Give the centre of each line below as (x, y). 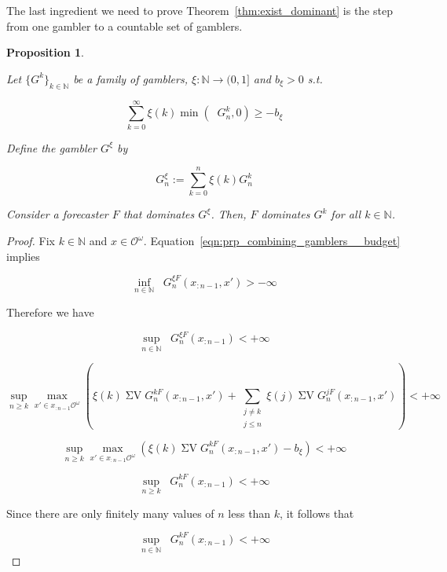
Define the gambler (51, 147)
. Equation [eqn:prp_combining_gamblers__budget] (272, 241)
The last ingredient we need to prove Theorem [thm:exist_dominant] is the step (200, 10)
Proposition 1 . (45, 52)
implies (23, 256)
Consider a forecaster (57, 214)
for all (346, 214)
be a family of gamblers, (130, 78)
